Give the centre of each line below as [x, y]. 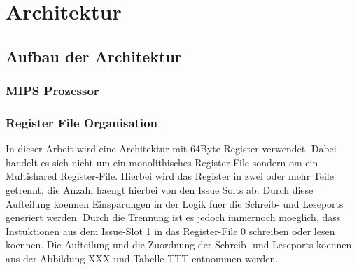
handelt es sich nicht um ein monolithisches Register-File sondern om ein [162, 162]
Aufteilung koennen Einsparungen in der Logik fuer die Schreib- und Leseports [175, 203]
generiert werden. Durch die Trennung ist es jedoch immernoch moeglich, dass [173, 217]
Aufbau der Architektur [94, 56]
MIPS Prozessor [52, 91]
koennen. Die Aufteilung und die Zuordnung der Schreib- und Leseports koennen [179, 244]
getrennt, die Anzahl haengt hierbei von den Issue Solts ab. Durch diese [160, 190]
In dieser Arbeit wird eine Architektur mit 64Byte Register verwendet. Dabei [171, 149]
